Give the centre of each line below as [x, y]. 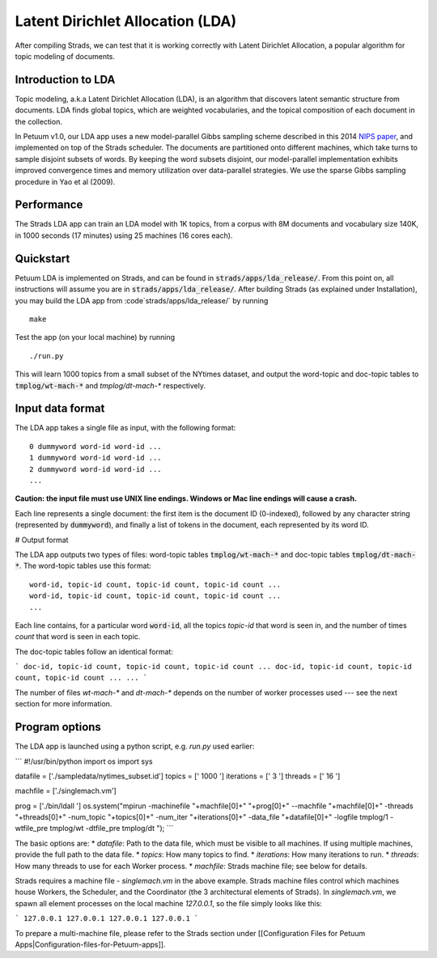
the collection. [38, 121]
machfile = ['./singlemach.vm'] [66, 791]
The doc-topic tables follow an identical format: [94, 651]
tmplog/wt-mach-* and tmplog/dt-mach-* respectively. [110, 385]
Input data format [60, 409]
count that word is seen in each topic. [78, 637]
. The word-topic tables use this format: [85, 566]
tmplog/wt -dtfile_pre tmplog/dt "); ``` [112, 829]
